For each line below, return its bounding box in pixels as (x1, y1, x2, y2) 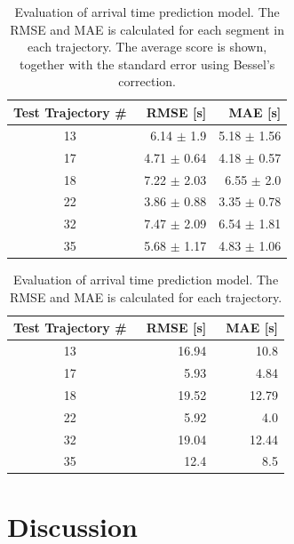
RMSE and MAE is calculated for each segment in (10, 20, 285, 38)
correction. (118, 72, 176, 91)
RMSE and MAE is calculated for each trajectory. (9, 287, 282, 306)
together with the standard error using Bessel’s (19, 54, 275, 73)
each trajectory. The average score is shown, (28, 37, 267, 56)
